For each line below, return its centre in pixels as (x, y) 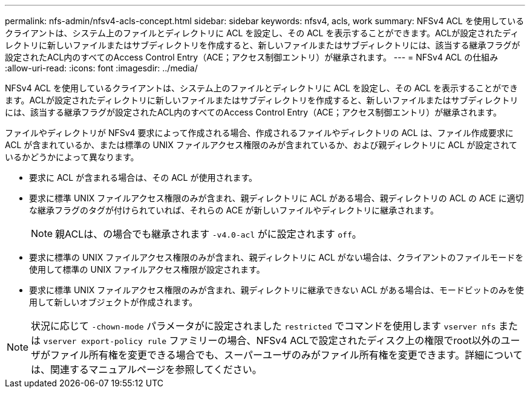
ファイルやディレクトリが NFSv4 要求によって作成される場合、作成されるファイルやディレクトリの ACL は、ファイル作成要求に (259, 133)
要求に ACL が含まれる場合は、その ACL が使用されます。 (143, 177)
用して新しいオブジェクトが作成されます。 (113, 302)
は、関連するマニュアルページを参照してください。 (146, 369)
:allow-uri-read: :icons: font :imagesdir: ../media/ (101, 68)
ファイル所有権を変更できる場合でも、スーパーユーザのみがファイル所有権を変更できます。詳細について (286, 355)
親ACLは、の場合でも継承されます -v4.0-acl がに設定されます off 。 (208, 234)
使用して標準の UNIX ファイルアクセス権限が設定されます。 (147, 269)
